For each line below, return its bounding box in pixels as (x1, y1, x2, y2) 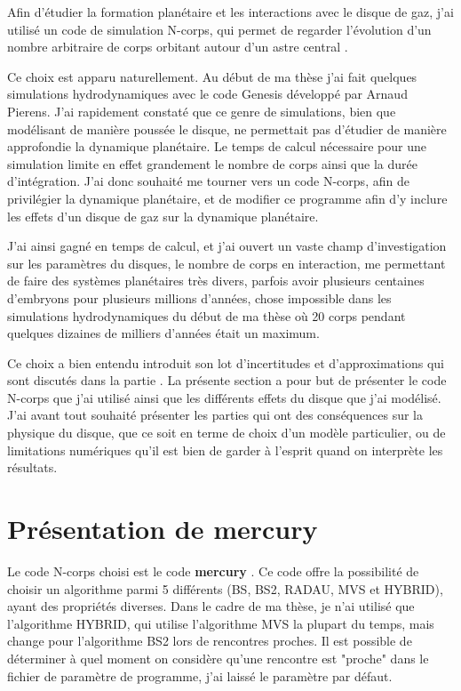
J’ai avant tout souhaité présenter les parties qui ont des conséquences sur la (7, 406, 423, 424)
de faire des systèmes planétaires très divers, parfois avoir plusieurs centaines (7, 271, 425, 290)
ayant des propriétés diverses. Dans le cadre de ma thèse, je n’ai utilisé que (7, 597, 415, 615)
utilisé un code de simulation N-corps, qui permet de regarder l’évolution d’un (7, 20, 432, 38)
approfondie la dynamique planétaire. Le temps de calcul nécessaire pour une (7, 137, 426, 156)
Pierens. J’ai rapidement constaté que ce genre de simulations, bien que (7, 101, 396, 120)
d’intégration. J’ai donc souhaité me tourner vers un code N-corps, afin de (7, 172, 409, 190)
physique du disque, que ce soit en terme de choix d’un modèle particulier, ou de (7, 423, 446, 442)
